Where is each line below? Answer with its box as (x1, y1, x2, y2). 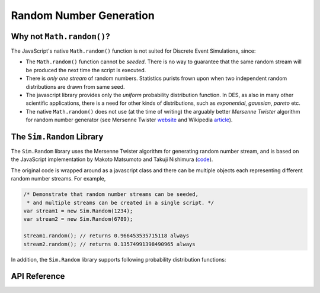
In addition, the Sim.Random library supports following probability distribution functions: (11, 256, 226, 263)
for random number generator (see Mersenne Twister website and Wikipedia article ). (25, 116, 233, 124)
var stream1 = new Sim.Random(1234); (23, 208, 133, 214)
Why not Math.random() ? (11, 31, 110, 41)
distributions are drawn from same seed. (25, 83, 125, 90)
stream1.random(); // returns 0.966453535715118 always (23, 233, 190, 239)
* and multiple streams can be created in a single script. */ (27, 199, 215, 206)
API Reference (11, 271, 65, 281)
